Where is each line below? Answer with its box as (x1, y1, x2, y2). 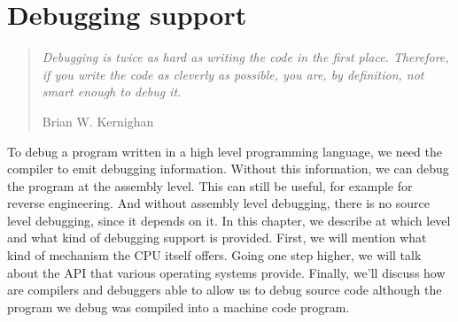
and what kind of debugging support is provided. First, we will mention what (7, 228, 427, 247)
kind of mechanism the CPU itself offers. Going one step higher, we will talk (7, 246, 422, 264)
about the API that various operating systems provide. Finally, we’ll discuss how (7, 263, 446, 281)
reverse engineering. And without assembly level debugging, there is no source (7, 194, 430, 212)
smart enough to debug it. (42, 82, 182, 101)
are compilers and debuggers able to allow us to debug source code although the (7, 280, 442, 299)
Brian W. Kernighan (42, 111, 154, 130)
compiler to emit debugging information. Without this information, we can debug (7, 159, 449, 178)
